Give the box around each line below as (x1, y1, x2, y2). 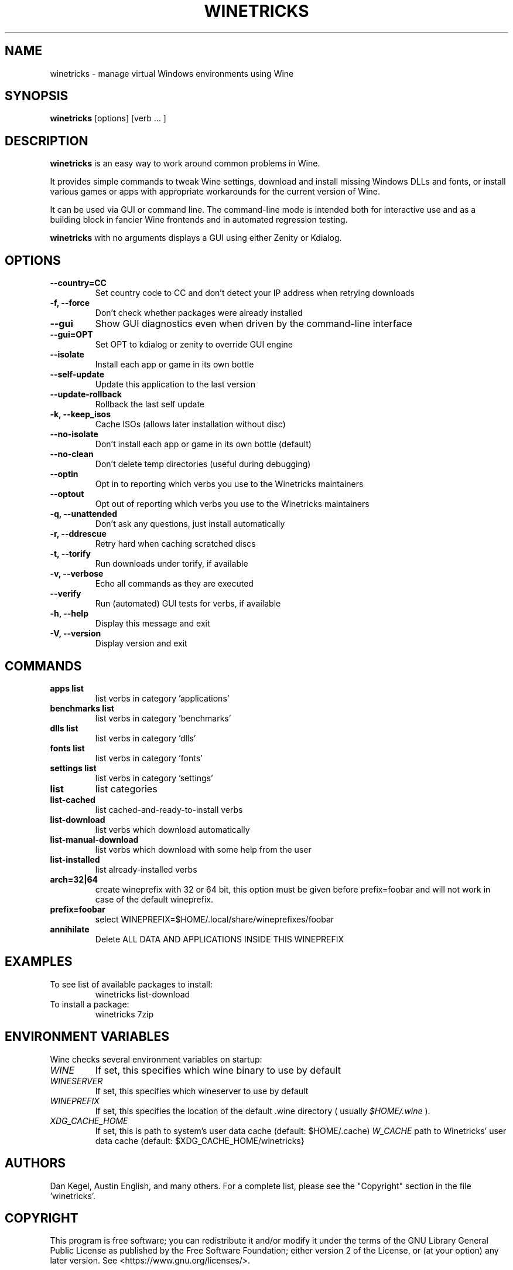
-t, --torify (50, 549, 91, 559)
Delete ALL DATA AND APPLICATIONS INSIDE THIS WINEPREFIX (95, 934, 344, 944)
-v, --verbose (50, 568, 104, 579)
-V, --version (50, 628, 101, 639)
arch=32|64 (50, 874, 98, 884)
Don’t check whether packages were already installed (95, 308, 303, 318)
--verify (50, 588, 81, 599)
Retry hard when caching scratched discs (95, 539, 256, 549)
